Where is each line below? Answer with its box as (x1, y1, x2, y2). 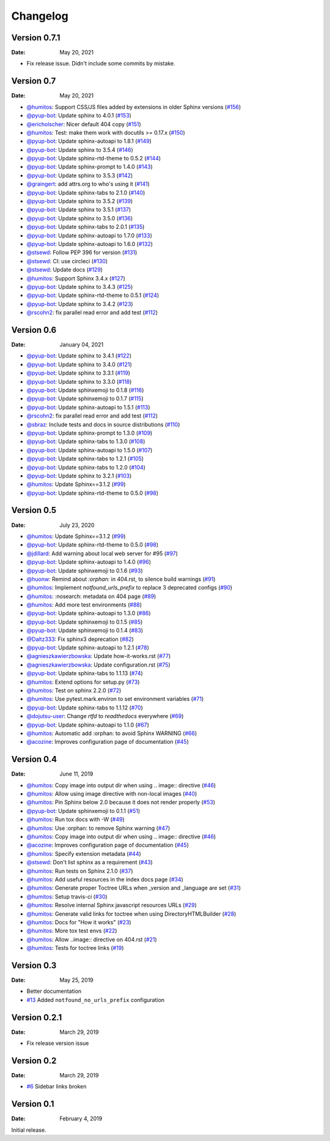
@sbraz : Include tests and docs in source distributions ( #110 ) (26, 421, 180, 428)
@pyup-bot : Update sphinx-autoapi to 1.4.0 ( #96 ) (26, 558, 151, 566)
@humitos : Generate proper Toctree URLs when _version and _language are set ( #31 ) (26, 885, 241, 892)
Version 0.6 (11, 324, 57, 335)
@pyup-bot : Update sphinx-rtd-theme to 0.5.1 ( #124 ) (26, 291, 159, 299)
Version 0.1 (11, 1099, 54, 1109)
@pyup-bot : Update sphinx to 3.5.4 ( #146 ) (26, 146, 134, 153)
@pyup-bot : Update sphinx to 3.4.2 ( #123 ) (26, 300, 134, 307)
